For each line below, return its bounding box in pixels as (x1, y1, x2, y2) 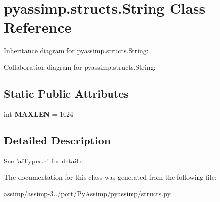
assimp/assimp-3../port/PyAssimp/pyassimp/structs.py (4, 188, 171, 198)
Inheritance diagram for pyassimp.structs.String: (4, 45, 149, 56)
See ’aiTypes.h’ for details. (4, 155, 83, 165)
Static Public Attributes (4, 85, 129, 101)
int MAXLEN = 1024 (4, 108, 74, 119)
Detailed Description (4, 132, 111, 147)
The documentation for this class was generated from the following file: (4, 172, 217, 182)
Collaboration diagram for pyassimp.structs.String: (4, 61, 156, 72)
